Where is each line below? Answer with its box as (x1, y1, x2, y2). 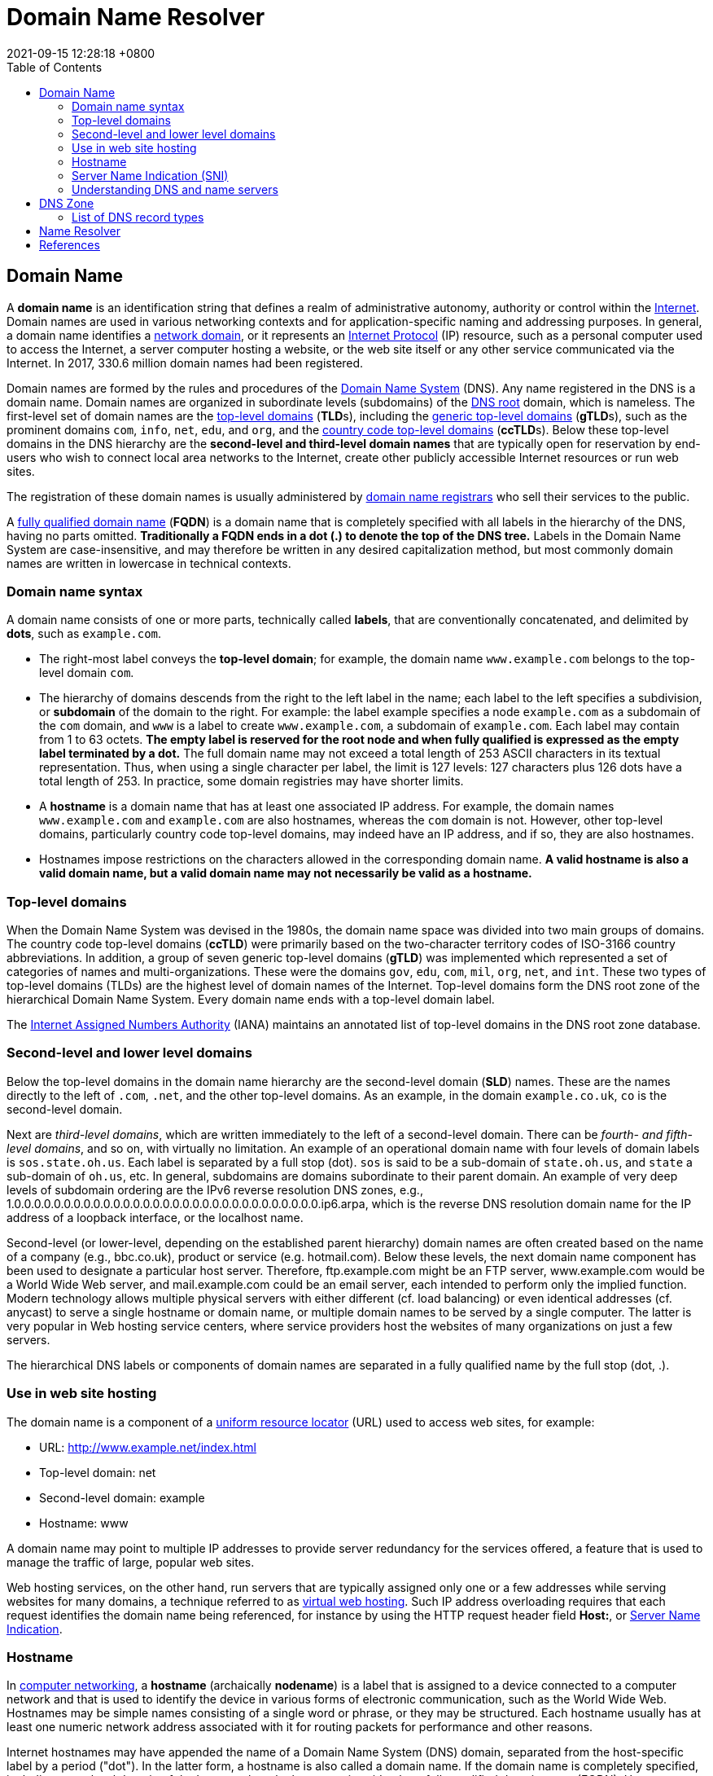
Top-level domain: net (39, 1465, 156, 1479)
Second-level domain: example (39, 1490, 205, 1505)
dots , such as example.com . (7, 626, 162, 641)
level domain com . (39, 666, 134, 680)
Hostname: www (39, 1515, 129, 1530)
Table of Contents (7, 59, 103, 74)
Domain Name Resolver (7, 3, 265, 31)
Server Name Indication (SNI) (72, 168, 229, 182)
